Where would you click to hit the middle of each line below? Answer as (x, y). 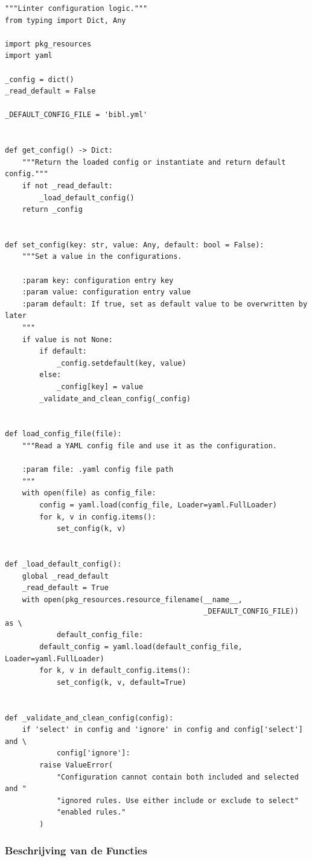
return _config (52, 210)
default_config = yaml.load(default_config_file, (141, 647)
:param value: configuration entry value (106, 292)
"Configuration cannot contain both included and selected (177, 777)
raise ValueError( (76, 765)
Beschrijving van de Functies (76, 850)
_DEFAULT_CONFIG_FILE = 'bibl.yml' (76, 115)
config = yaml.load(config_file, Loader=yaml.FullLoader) (158, 505)
